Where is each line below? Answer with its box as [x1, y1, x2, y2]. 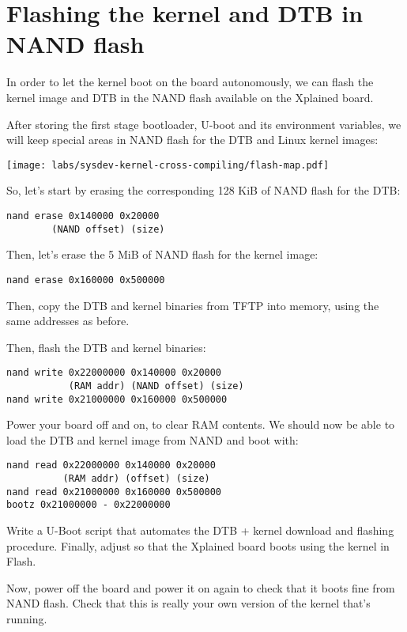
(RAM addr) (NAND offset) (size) [68, 380, 244, 392]
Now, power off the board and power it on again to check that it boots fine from [6, 579, 395, 596]
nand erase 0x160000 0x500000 [6, 274, 165, 286]
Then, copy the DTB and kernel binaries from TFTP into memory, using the [6, 297, 379, 313]
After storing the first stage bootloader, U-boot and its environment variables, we [6, 115, 401, 132]
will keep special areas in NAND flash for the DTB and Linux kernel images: [6, 131, 379, 148]
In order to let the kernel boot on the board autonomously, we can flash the [6, 74, 374, 90]
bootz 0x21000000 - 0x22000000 [6, 499, 171, 511]
